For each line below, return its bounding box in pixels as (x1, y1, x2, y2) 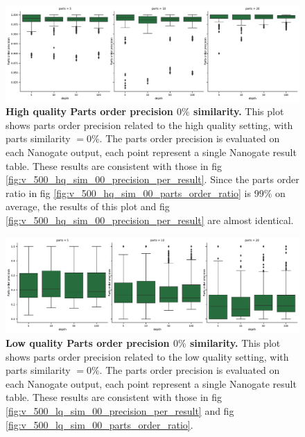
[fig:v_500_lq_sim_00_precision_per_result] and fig (6, 403, 234, 418)
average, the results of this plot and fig (6, 199, 170, 214)
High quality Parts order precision (6, 104, 173, 119)
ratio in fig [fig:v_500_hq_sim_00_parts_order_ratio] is (6, 185, 251, 200)
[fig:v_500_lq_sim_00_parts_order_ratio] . (6, 417, 193, 431)
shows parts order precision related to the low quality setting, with (6, 349, 289, 363)
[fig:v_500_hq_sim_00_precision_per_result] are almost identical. (6, 213, 294, 228)
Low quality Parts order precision (6, 335, 170, 350)
